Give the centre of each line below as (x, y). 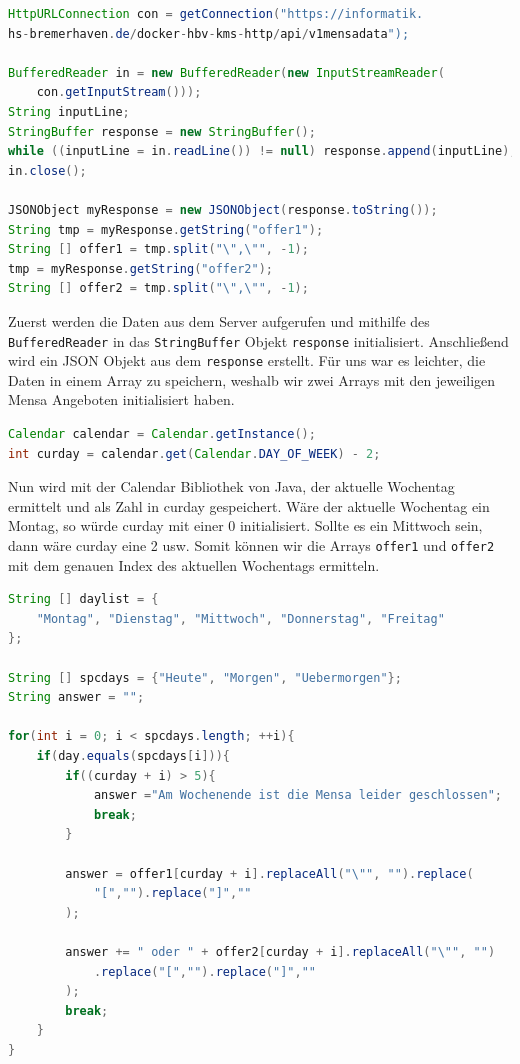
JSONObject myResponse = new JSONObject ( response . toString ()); (223, 209)
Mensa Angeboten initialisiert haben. (121, 399)
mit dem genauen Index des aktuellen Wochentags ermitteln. (194, 564)
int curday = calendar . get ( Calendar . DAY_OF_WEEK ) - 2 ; (194, 453)
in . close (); (47, 170)
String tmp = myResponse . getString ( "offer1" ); (166, 229)
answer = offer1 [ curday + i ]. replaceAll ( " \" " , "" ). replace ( (269, 873)
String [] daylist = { (83, 599)
